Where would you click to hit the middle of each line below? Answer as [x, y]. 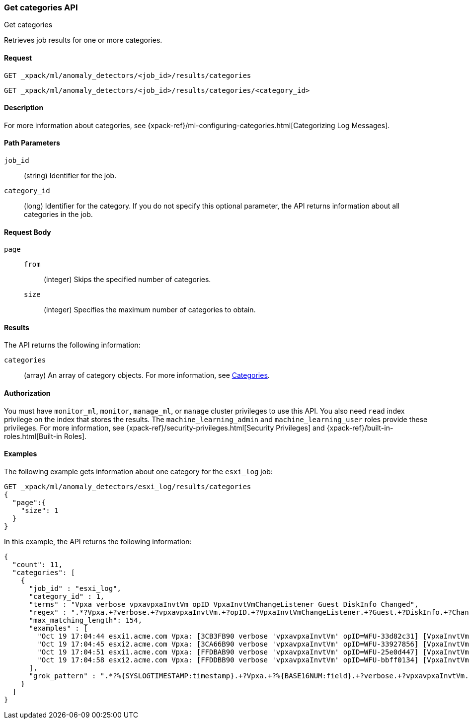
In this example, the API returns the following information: [98, 541]
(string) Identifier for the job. [70, 176]
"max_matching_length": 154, [86, 620]
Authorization [27, 393]
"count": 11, [38, 564]
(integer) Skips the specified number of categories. [127, 280]
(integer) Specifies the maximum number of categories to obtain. [150, 310]
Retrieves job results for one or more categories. [83, 40]
